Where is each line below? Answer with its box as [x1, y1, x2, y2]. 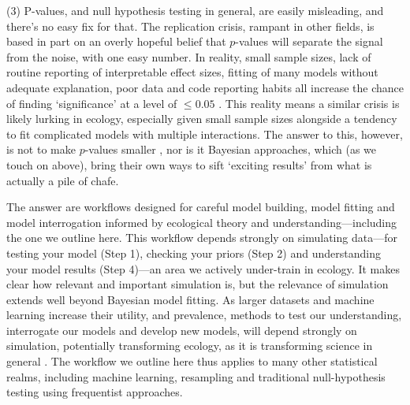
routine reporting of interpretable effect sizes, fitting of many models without [6, 64, 378, 80]
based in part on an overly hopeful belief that [6, 33, 226, 50]
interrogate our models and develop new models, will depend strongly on [6, 321, 357, 338]
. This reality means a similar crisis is [218, 95, 400, 111]
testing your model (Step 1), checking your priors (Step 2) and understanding [6, 244, 381, 261]
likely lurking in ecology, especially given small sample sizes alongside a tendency [6, 110, 397, 127]
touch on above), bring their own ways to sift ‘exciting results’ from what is [6, 156, 372, 173]
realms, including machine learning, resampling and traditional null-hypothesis [6, 368, 386, 385]
